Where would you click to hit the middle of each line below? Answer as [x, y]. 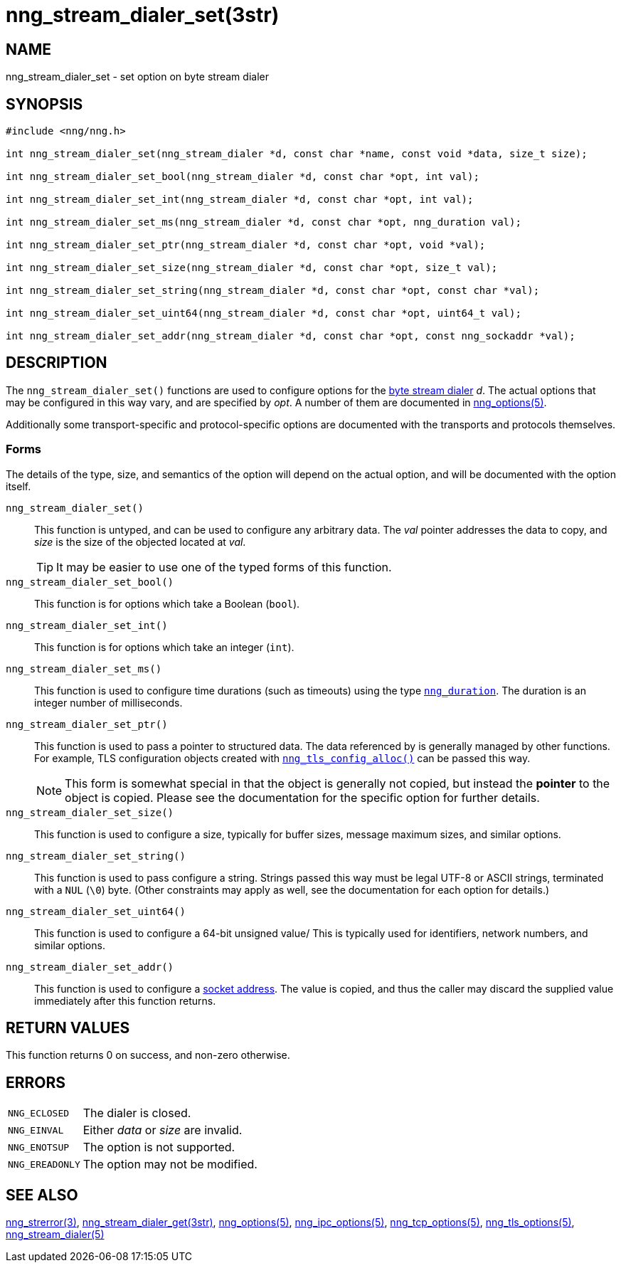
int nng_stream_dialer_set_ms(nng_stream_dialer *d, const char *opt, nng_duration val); [264, 222]
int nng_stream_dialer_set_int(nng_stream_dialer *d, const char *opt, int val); [240, 200]
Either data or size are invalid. [163, 1130]
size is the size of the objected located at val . [140, 541]
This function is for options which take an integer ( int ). [164, 647]
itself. [18, 486]
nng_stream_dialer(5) [55, 1235]
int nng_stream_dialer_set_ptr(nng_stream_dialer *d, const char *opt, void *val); [246, 245]
